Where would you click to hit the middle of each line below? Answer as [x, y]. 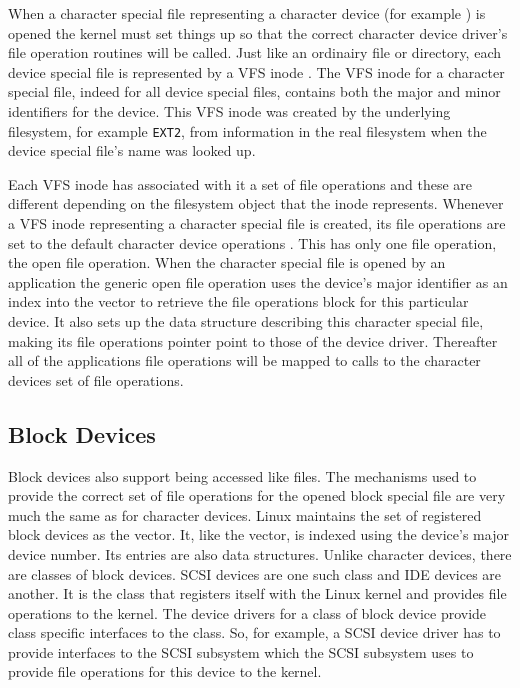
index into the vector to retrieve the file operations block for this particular [238, 301]
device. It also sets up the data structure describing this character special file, [246, 320]
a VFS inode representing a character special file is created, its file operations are [257, 223]
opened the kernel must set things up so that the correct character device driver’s [258, 32]
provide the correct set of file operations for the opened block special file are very [257, 495]
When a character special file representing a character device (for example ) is [247, 13]
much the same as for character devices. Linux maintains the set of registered [245, 514]
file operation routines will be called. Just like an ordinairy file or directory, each [254, 52]
